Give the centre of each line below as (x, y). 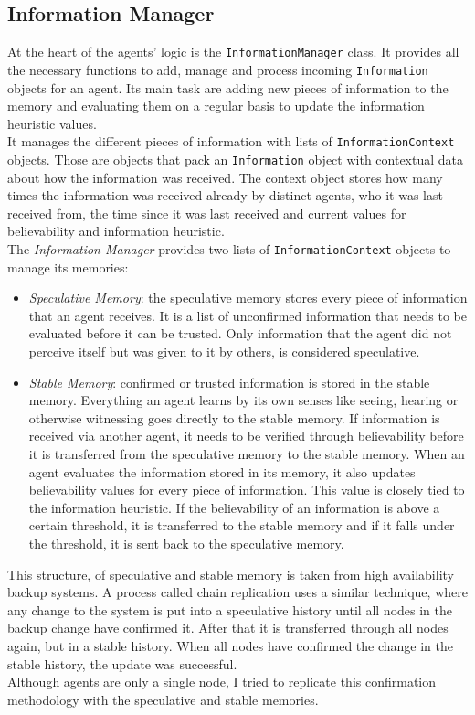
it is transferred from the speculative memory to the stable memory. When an (247, 453)
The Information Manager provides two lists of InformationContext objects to (229, 248)
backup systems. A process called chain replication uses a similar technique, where (237, 592)
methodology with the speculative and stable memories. (163, 699)
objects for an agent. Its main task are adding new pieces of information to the (228, 87)
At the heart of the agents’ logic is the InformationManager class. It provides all (233, 52)
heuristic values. (52, 123)
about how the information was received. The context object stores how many (225, 177)
